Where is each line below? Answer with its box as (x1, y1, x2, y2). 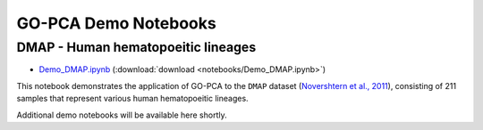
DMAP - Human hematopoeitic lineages (16, 39, 257, 55)
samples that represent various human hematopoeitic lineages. (16, 93, 250, 104)
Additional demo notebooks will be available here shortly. (16, 110, 227, 120)
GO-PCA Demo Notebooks (16, 13, 216, 33)
